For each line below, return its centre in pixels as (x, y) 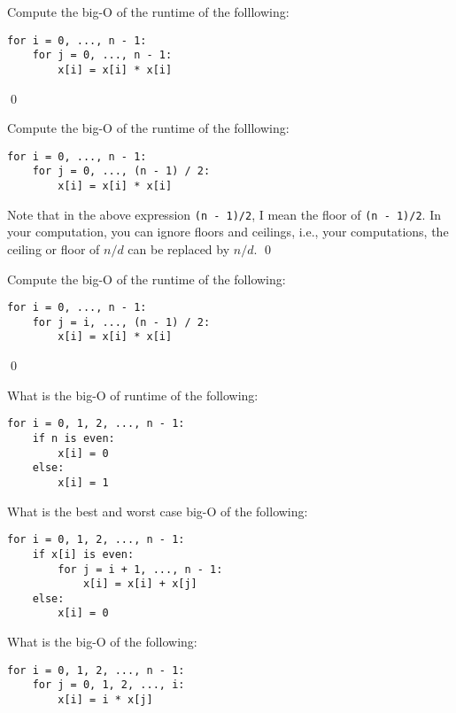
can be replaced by (179, 248)
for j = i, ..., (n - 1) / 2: (121, 322)
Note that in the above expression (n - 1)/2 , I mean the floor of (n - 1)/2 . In (224, 214)
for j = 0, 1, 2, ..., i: (108, 685)
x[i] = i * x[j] (105, 700)
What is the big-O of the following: (102, 642)
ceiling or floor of (54, 248)
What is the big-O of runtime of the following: (133, 395)
